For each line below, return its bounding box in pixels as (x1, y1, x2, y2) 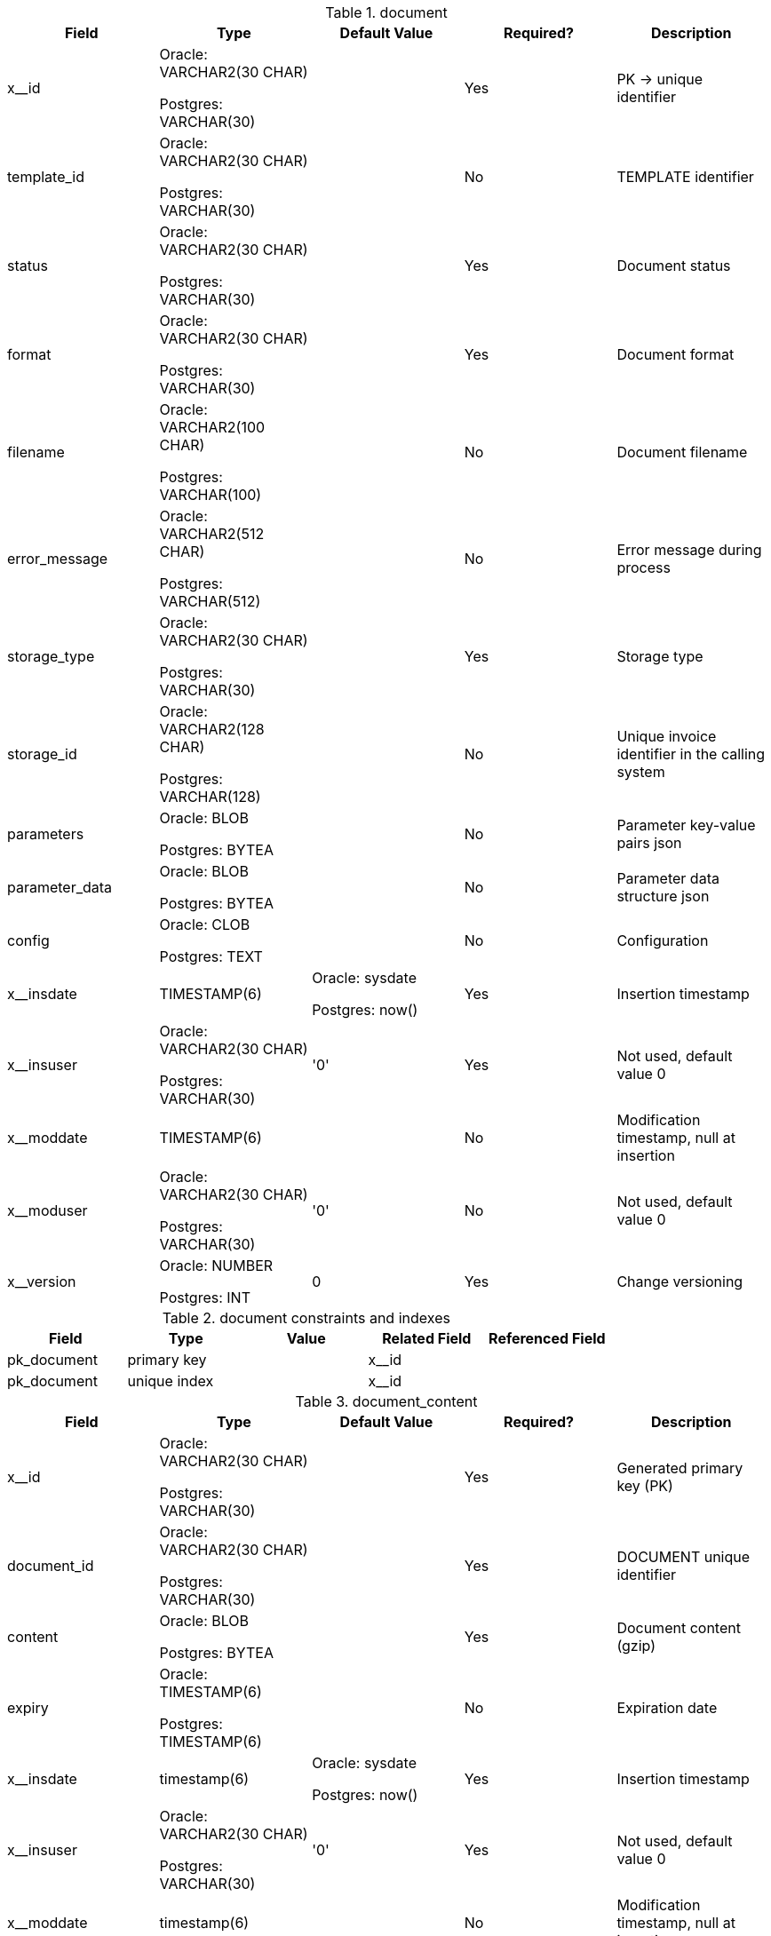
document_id (7, 1557, 94, 1575)
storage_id (7, 745, 77, 763)
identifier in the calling (616, 745, 766, 763)
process (616, 559, 671, 576)
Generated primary (616, 1459, 743, 1477)
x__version (7, 1273, 76, 1290)
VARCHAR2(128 (159, 720, 265, 738)
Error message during (616, 541, 762, 559)
